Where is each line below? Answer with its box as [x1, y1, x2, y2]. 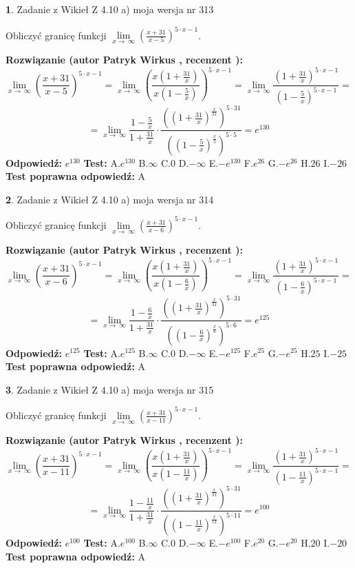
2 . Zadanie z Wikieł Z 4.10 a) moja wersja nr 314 [6, 192, 214, 206]
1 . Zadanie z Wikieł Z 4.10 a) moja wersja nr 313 [6, 2, 214, 16]
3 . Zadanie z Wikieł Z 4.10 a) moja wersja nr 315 [6, 382, 214, 396]
